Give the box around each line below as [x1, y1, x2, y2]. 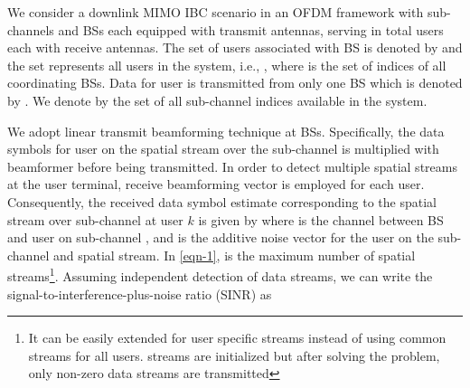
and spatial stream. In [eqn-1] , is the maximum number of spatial [52, 245, 416, 264]
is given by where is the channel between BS [198, 210, 444, 229]
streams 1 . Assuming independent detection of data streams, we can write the [7, 264, 433, 285]
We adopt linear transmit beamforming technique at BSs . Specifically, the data [7, 121, 445, 140]
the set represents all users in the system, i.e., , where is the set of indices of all [7, 55, 446, 74]
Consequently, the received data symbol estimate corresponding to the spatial [7, 192, 437, 211]
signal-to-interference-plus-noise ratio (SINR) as [7, 284, 272, 303]
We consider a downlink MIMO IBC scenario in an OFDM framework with [7, 3, 424, 21]
